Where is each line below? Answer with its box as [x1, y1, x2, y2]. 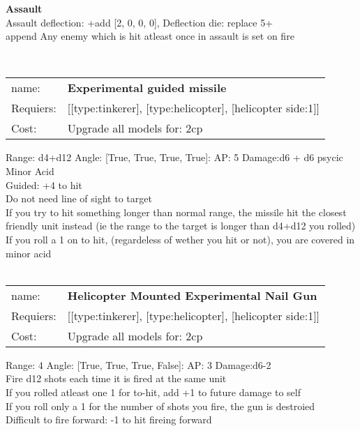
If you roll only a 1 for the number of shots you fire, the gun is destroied [6, 398, 315, 413]
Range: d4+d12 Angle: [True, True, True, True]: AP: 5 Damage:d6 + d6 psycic [6, 150, 343, 165]
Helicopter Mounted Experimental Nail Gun [67, 287, 317, 303]
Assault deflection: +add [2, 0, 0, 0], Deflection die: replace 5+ [6, 15, 273, 29]
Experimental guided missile [67, 80, 227, 96]
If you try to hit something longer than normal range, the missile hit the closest [6, 204, 347, 219]
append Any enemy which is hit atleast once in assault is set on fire [6, 29, 294, 43]
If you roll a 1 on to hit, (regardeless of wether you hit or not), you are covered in [6, 232, 355, 246]
